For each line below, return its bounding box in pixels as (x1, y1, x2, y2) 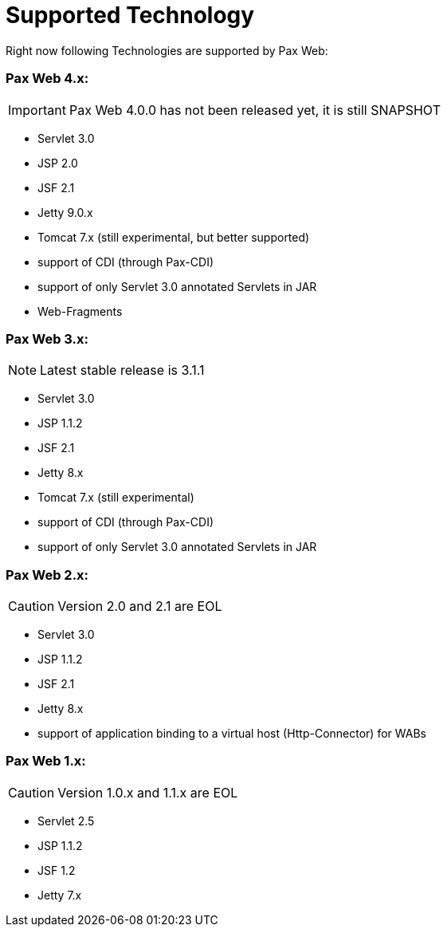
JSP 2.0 (37, 155, 78, 170)
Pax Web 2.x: (6, 566, 89, 583)
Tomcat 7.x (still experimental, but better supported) (37, 230, 310, 244)
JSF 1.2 (37, 863, 76, 877)
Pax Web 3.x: (6, 330, 88, 347)
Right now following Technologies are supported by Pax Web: (6, 43, 328, 57)
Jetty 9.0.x (37, 205, 93, 219)
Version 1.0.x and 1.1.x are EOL (57, 784, 238, 801)
